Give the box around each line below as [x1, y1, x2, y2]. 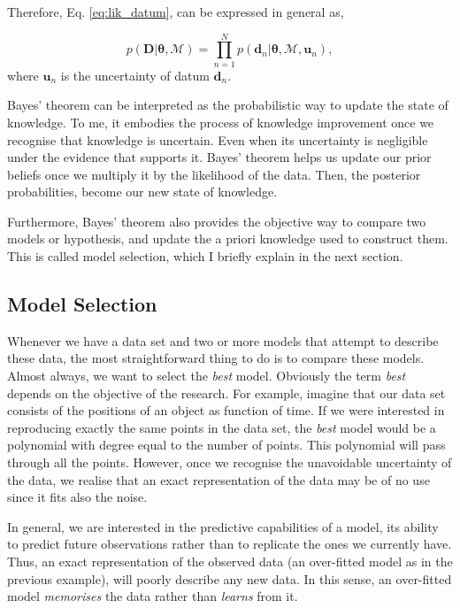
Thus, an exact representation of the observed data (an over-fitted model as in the [7, 551, 453, 570]
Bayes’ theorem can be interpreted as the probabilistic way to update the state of [7, 96, 448, 114]
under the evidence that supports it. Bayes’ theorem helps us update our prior [7, 148, 432, 166]
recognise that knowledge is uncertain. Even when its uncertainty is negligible [7, 130, 428, 149]
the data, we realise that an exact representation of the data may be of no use [7, 470, 430, 489]
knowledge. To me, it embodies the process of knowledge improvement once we [7, 112, 434, 131]
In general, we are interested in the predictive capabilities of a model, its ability [7, 517, 439, 535]
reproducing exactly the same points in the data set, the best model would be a [7, 418, 436, 436]
